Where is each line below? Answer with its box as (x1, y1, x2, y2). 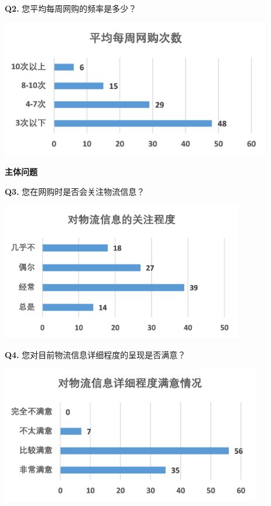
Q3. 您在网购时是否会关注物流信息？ (5, 185, 145, 197)
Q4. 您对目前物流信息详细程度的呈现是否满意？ (5, 348, 186, 360)
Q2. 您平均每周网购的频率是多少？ (5, 2, 137, 14)
